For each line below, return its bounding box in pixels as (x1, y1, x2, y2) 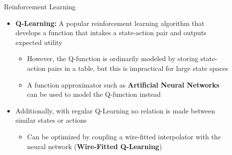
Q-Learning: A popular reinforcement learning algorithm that (15, 18, 205, 28)
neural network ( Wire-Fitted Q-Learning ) (27, 141, 162, 151)
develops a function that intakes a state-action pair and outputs (15, 27, 207, 38)
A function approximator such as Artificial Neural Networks (27, 79, 220, 89)
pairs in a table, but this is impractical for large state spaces (47, 63, 229, 73)
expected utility (15, 37, 63, 47)
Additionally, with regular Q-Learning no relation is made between (15, 105, 215, 115)
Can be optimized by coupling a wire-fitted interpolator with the (27, 131, 221, 141)
